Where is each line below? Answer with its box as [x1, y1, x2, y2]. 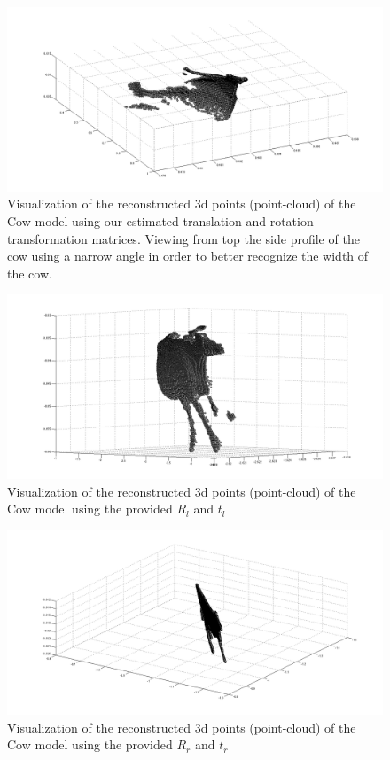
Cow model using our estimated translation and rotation [7, 212, 314, 231]
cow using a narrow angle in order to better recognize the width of [7, 247, 369, 265]
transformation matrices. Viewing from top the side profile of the [7, 229, 360, 247]
